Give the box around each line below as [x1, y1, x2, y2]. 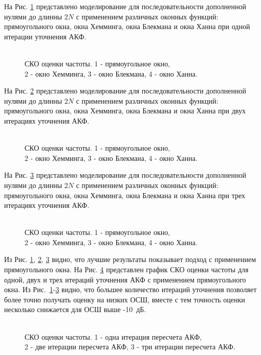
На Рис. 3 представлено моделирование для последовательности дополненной [4, 170, 246, 180]
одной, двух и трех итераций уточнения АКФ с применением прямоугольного [4, 274, 246, 285]
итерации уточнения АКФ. [4, 31, 86, 41]
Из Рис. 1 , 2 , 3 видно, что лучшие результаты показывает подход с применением [4, 254, 256, 265]
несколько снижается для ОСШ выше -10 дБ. [4, 304, 146, 315]
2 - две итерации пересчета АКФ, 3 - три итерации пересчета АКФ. [25, 341, 235, 352]
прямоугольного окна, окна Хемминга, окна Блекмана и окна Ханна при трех [4, 190, 245, 200]
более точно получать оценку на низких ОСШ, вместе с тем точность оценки [4, 294, 245, 304]
